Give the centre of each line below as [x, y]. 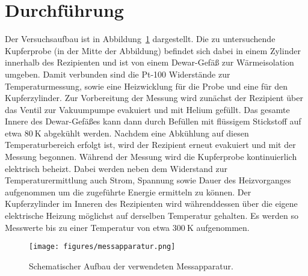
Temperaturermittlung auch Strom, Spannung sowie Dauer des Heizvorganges [148, 180]
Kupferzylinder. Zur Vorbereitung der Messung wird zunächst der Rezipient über [154, 98]
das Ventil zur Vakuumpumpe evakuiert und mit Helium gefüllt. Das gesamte [147, 109]
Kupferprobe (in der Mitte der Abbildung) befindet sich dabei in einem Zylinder [153, 50]
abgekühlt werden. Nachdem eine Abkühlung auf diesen [146, 133]
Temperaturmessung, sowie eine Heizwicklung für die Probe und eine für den [146, 86]
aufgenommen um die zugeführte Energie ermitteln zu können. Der [128, 192]
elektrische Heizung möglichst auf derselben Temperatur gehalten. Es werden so [152, 216]
